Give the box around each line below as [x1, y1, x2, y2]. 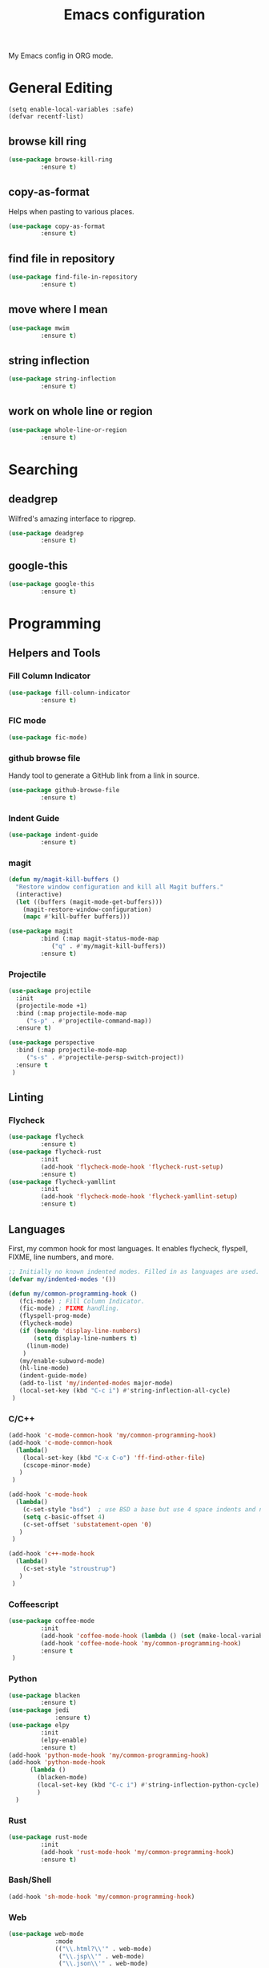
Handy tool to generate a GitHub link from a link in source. [8, 771, 200, 780]
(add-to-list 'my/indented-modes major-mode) [18, 1379, 174, 1388]
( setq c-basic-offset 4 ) [22, 1513, 106, 1521]
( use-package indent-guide [8, 831, 98, 839]
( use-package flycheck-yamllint [8, 1177, 116, 1185]
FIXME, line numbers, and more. [8, 1252, 114, 1262]
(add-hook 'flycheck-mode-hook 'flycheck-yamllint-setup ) [40, 1193, 239, 1201]
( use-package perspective [8, 1039, 94, 1047]
